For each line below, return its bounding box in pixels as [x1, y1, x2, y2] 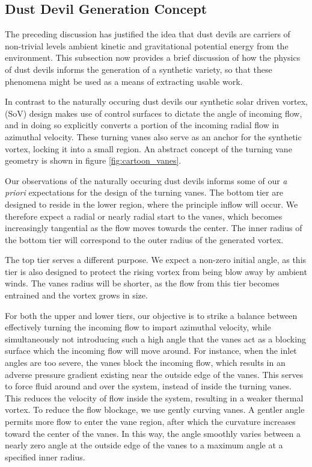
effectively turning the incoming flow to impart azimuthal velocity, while [5, 321, 271, 333]
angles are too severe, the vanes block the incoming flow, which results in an [5, 356, 286, 369]
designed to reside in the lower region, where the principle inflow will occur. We [5, 197, 298, 210]
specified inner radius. [5, 450, 85, 463]
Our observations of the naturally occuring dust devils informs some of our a [5, 174, 287, 187]
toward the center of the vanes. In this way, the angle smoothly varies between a [5, 427, 301, 439]
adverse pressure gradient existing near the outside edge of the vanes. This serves [5, 368, 304, 380]
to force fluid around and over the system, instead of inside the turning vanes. [5, 380, 292, 392]
